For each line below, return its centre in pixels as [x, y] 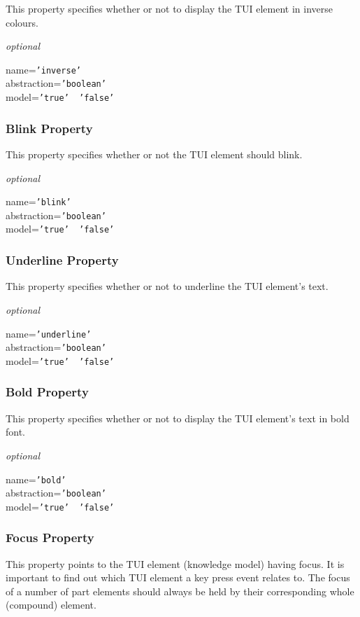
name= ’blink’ [38, 201]
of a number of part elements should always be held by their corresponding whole [180, 591]
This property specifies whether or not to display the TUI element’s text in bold [178, 418]
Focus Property [50, 538]
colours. [22, 22]
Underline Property [62, 260]
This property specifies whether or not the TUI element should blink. [154, 154]
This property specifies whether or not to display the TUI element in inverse [169, 8]
